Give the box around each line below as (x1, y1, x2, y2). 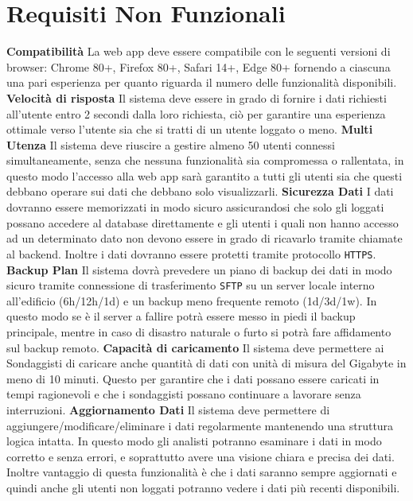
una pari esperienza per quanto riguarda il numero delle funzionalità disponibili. (6, 74, 397, 91)
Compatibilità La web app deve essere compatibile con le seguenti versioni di (6, 43, 391, 60)
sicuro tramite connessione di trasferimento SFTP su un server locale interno (6, 277, 375, 293)
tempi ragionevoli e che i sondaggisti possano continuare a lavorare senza (6, 386, 361, 402)
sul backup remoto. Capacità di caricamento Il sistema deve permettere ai (6, 339, 384, 355)
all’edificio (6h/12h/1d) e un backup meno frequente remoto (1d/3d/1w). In (6, 292, 377, 309)
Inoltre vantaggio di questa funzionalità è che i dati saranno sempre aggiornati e (6, 464, 397, 480)
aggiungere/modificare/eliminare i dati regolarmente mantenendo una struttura (6, 417, 394, 433)
